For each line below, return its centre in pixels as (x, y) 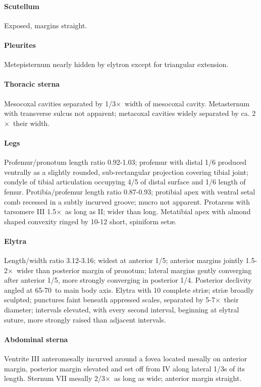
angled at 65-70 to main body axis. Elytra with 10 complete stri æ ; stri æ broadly (129, 289)
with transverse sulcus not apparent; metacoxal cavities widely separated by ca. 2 (130, 113)
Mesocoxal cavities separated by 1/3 (60, 103)
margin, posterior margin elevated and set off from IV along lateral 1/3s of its (124, 368)
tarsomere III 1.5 (30, 211)
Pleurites (20, 45)
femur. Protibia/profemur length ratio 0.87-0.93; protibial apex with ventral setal (130, 191)
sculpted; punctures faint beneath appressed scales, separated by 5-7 (110, 300)
